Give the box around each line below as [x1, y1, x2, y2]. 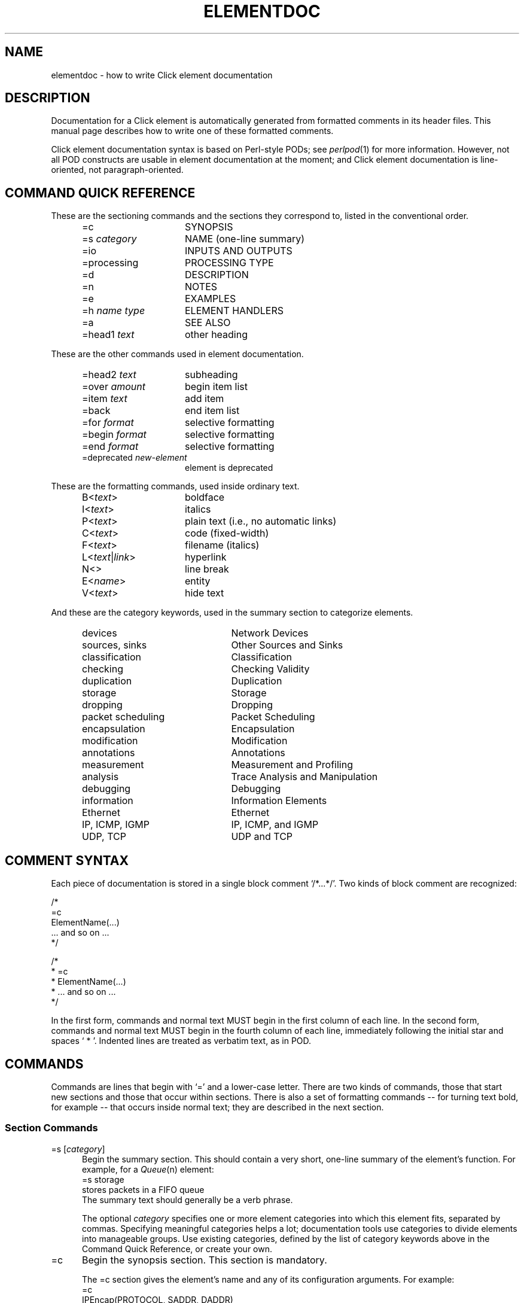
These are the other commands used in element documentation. [51, 349, 304, 360]
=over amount [82, 380, 146, 393]
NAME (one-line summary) [184, 233, 305, 245]
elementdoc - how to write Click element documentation [51, 69, 273, 80]
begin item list [184, 380, 248, 393]
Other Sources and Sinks [231, 639, 343, 651]
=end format [82, 440, 139, 453]
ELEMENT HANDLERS [184, 305, 284, 317]
